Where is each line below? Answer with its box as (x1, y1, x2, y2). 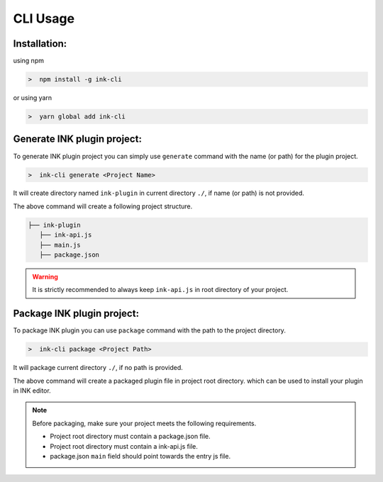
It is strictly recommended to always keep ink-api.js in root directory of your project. (32, 286, 289, 294)
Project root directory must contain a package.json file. (50, 432, 211, 441)
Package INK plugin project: (13, 308, 140, 320)
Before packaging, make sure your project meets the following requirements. (32, 419, 257, 427)
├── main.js (39, 241, 81, 249)
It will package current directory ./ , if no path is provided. (13, 364, 184, 372)
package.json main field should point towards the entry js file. (50, 452, 231, 461)
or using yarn (13, 94, 52, 102)
